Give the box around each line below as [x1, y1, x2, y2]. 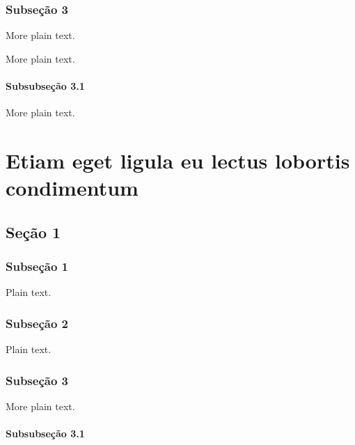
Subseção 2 [6, 314, 68, 331]
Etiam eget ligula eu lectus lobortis [6, 146, 350, 174]
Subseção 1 [6, 258, 68, 275]
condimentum [6, 173, 139, 202]
